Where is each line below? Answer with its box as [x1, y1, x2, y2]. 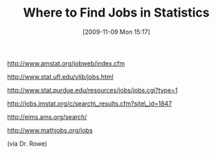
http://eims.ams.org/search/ [7, 113, 87, 121]
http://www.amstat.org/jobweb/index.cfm [7, 59, 125, 67]
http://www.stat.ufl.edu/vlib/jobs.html [7, 73, 114, 81]
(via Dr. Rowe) [7, 139, 47, 148]
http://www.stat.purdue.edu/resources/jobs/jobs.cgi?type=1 [7, 86, 178, 94]
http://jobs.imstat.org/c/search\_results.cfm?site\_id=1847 [7, 99, 172, 108]
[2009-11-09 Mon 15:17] [82, 28, 150, 36]
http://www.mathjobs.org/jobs [7, 126, 93, 134]
